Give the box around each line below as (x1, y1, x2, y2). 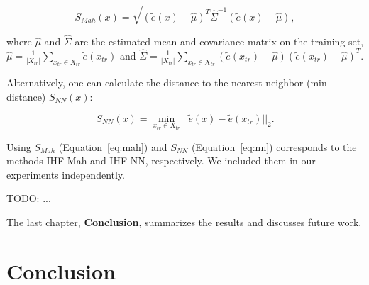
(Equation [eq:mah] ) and (58, 139, 167, 154)
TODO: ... (6, 191, 51, 206)
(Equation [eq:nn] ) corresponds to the (191, 139, 357, 154)
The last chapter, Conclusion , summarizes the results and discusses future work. (6, 214, 362, 229)
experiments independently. (6, 167, 125, 181)
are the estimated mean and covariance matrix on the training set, (75, 33, 364, 48)
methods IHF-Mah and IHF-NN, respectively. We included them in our (6, 153, 316, 168)
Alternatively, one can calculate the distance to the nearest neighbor (6, 75, 304, 90)
